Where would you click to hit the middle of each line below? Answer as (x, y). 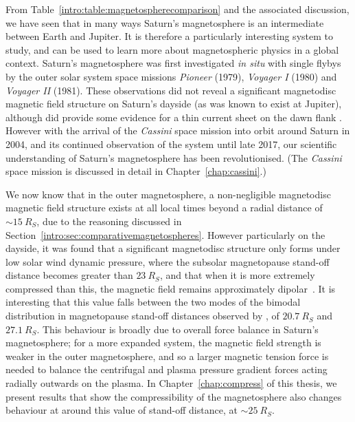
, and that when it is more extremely (237, 275)
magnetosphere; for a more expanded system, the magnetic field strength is (163, 342)
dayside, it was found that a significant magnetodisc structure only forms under (173, 248)
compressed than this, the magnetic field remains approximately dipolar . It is (171, 288)
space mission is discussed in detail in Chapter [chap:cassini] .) (136, 171)
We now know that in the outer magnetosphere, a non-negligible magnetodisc (168, 194)
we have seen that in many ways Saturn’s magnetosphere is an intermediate (165, 22)
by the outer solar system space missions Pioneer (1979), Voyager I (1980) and (171, 76)
